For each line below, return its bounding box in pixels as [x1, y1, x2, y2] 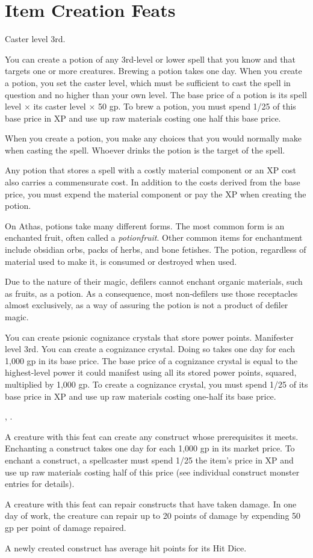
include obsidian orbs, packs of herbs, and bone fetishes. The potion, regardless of [5, 243, 306, 256]
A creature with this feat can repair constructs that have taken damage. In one [5, 497, 297, 510]
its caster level [33, 100, 86, 113]
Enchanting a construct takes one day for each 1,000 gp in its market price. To [5, 442, 295, 454]
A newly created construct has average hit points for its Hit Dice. [5, 541, 247, 554]
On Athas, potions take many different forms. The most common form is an [5, 219, 285, 232]
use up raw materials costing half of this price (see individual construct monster [5, 465, 300, 478]
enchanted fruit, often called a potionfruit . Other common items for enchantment [5, 231, 303, 244]
